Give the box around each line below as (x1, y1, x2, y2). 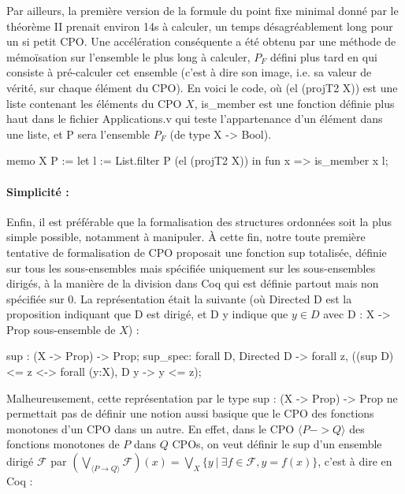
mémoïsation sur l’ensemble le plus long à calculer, (6, 48, 251, 65)
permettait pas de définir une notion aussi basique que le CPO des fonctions (6, 405, 374, 422)
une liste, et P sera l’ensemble (6, 125, 150, 142)
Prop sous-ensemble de (6, 321, 116, 337)
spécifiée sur (6, 290, 65, 306)
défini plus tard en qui (269, 48, 377, 65)
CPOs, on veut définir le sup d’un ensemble (172, 436, 382, 452)
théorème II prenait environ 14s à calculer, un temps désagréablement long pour (6, 17, 393, 34)
